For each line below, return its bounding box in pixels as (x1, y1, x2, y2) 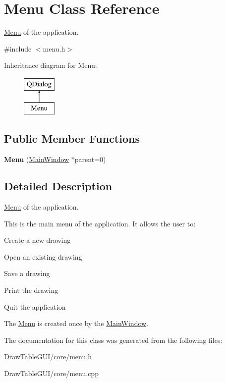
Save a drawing (4, 268, 50, 278)
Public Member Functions (4, 131, 140, 146)
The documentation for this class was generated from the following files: (4, 334, 223, 345)
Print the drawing (4, 285, 58, 295)
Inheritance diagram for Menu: (4, 60, 97, 70)
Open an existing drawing (4, 251, 82, 262)
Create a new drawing (4, 235, 71, 245)
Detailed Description (4, 178, 113, 194)
